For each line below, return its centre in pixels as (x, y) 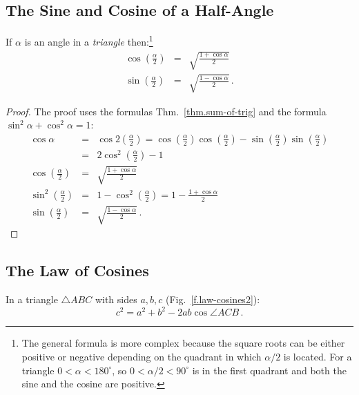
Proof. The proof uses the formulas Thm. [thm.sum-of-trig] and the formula (166, 111)
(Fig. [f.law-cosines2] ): (213, 299)
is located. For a (318, 356)
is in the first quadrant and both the (269, 370)
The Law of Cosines (77, 270)
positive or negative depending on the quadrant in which (142, 356)
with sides (116, 299)
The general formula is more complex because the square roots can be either (183, 343)
